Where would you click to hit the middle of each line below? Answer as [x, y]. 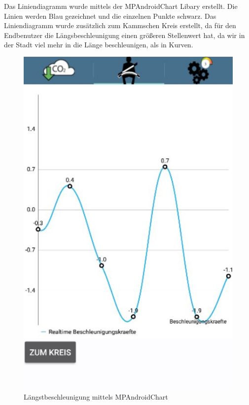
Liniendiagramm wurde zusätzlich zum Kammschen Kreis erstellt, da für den [120, 25]
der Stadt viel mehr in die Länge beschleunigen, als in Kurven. [99, 45]
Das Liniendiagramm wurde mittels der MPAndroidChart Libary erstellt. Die [121, 6]
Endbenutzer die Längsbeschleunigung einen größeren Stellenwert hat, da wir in [124, 35]
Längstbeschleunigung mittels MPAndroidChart [96, 397]
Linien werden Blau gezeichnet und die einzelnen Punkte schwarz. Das [110, 16]
